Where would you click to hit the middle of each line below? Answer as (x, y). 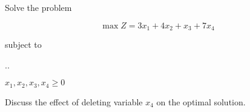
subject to (23, 44)
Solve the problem (38, 7)
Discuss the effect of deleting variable (74, 101)
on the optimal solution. (201, 101)
